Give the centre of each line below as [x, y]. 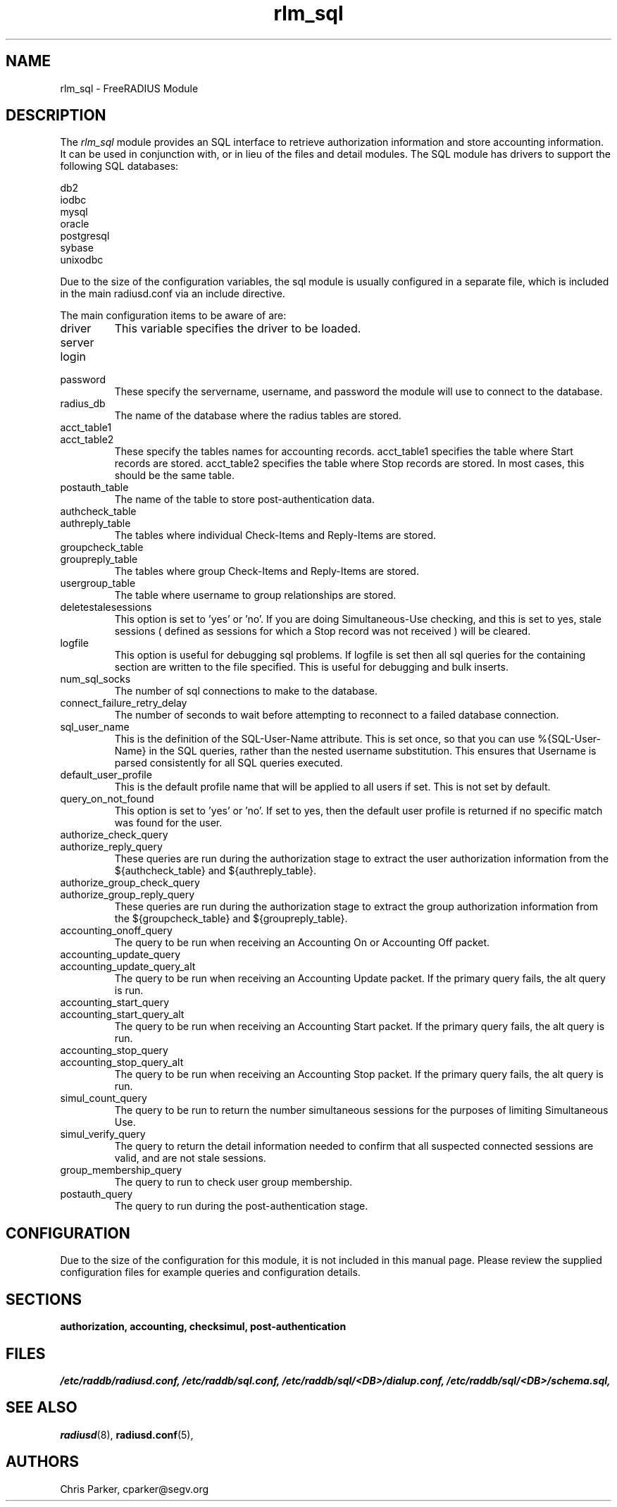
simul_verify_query [103, 1134]
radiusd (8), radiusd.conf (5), [127, 1434]
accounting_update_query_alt [128, 967]
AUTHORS [43, 1462]
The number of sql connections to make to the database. [246, 691]
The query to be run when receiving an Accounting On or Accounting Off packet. [302, 943]
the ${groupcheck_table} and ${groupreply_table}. [231, 919]
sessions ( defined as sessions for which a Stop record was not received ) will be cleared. [323, 631]
